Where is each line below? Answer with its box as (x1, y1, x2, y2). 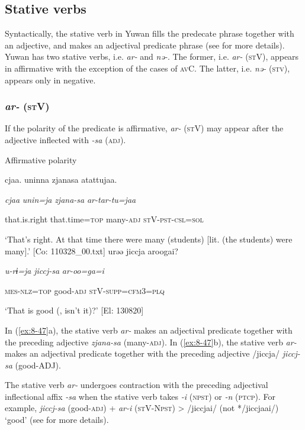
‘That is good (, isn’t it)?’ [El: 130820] (5, 304, 144, 316)
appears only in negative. (5, 73, 96, 86)
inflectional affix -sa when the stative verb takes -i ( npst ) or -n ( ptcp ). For (5, 390, 276, 402)
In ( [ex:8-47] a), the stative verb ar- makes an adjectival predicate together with (5, 324, 293, 336)
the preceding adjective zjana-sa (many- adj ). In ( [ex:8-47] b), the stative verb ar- (5, 335, 297, 348)
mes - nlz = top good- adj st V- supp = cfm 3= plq (5, 284, 165, 296)
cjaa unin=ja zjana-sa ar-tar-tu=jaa (5, 193, 136, 205)
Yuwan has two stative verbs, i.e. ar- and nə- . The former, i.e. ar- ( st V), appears (5, 50, 299, 63)
